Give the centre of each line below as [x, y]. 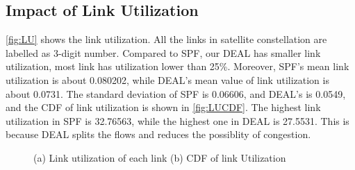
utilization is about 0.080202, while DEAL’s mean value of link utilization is [167, 79]
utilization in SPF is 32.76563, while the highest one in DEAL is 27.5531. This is [177, 120]
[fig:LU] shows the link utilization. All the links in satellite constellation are [166, 39]
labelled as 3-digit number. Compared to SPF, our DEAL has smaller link [163, 52]
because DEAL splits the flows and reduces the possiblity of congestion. [158, 134]
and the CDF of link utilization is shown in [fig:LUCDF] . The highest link [163, 107]
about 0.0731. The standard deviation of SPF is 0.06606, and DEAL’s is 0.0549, [176, 93]
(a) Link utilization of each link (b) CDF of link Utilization [160, 157]
